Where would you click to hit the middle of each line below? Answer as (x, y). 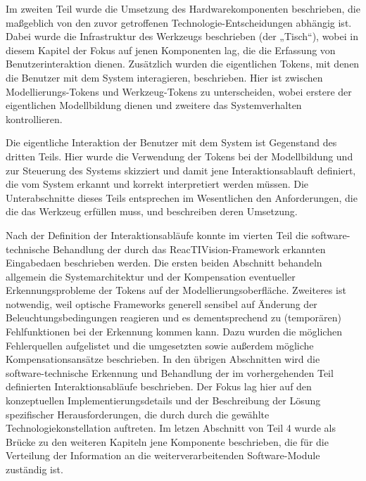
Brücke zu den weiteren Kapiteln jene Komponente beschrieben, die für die (167, 441)
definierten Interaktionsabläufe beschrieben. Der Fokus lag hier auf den (159, 386)
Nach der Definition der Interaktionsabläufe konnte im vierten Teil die (157, 235)
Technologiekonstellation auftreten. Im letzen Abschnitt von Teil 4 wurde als (171, 428)
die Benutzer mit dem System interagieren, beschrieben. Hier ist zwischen (164, 77)
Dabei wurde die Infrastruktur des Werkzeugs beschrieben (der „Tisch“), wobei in (182, 36)
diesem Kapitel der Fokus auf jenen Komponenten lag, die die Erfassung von (171, 50)
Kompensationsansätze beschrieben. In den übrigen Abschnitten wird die (163, 359)
